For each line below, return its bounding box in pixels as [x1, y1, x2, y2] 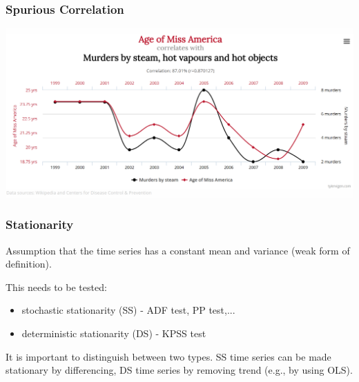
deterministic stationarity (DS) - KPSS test [21, 326, 206, 340]
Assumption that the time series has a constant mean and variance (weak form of [6, 243, 350, 257]
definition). [6, 257, 52, 271]
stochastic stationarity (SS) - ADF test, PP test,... [21, 303, 235, 317]
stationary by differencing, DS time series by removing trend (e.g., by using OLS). [6, 363, 353, 377]
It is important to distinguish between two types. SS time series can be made [6, 349, 331, 363]
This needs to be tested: [6, 279, 107, 294]
